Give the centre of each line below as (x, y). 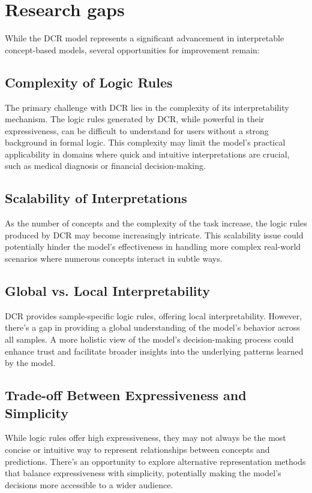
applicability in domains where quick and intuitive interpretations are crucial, (147, 154)
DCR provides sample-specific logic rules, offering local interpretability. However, (154, 315)
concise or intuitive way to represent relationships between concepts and (137, 450)
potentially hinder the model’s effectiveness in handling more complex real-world (153, 246)
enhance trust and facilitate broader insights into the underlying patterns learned (154, 351)
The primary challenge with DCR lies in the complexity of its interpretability (147, 107)
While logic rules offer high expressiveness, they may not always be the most (145, 438)
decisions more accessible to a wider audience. (89, 484)
